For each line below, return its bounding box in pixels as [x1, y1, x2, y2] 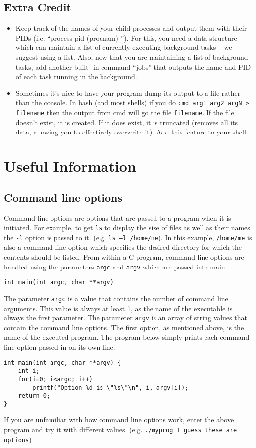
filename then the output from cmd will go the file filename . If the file [15, 107, 234, 118]
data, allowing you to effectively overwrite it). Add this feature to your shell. [15, 127, 248, 137]
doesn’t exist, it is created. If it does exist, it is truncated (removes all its [15, 117, 238, 127]
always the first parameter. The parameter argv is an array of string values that [4, 313, 247, 323]
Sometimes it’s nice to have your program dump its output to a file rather [15, 88, 241, 98]
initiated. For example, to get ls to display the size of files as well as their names [4, 223, 250, 233]
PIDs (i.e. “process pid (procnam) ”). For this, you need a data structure [15, 32, 237, 43]
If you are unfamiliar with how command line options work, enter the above [4, 414, 234, 425]
